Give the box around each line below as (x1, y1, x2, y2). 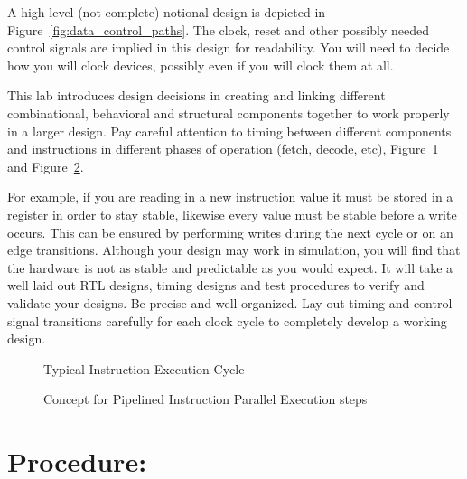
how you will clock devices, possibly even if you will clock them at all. (7, 55, 394, 74)
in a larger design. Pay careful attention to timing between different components (7, 121, 452, 140)
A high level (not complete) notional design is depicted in (7, 3, 326, 21)
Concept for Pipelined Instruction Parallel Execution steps (43, 390, 368, 409)
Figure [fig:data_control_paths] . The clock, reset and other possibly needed (7, 20, 429, 39)
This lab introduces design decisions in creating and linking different (7, 86, 386, 105)
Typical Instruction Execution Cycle (43, 359, 245, 378)
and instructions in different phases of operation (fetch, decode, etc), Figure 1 (7, 139, 439, 158)
